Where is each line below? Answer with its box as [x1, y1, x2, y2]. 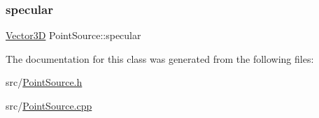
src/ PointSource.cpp [6, 98, 92, 112]
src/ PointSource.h [6, 75, 83, 89]
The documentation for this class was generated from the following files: [6, 51, 314, 66]
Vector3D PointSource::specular [6, 28, 141, 43]
